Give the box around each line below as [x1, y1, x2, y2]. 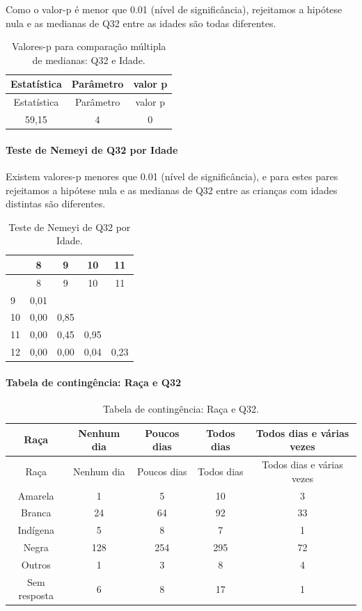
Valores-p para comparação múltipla [11, 39, 166, 54]
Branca [21, 505, 52, 520]
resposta [18, 588, 54, 603]
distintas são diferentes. [6, 196, 106, 211]
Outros [21, 557, 51, 571]
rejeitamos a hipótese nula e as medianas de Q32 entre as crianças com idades [6, 182, 338, 197]
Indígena [17, 523, 54, 537]
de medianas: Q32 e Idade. [32, 52, 145, 67]
